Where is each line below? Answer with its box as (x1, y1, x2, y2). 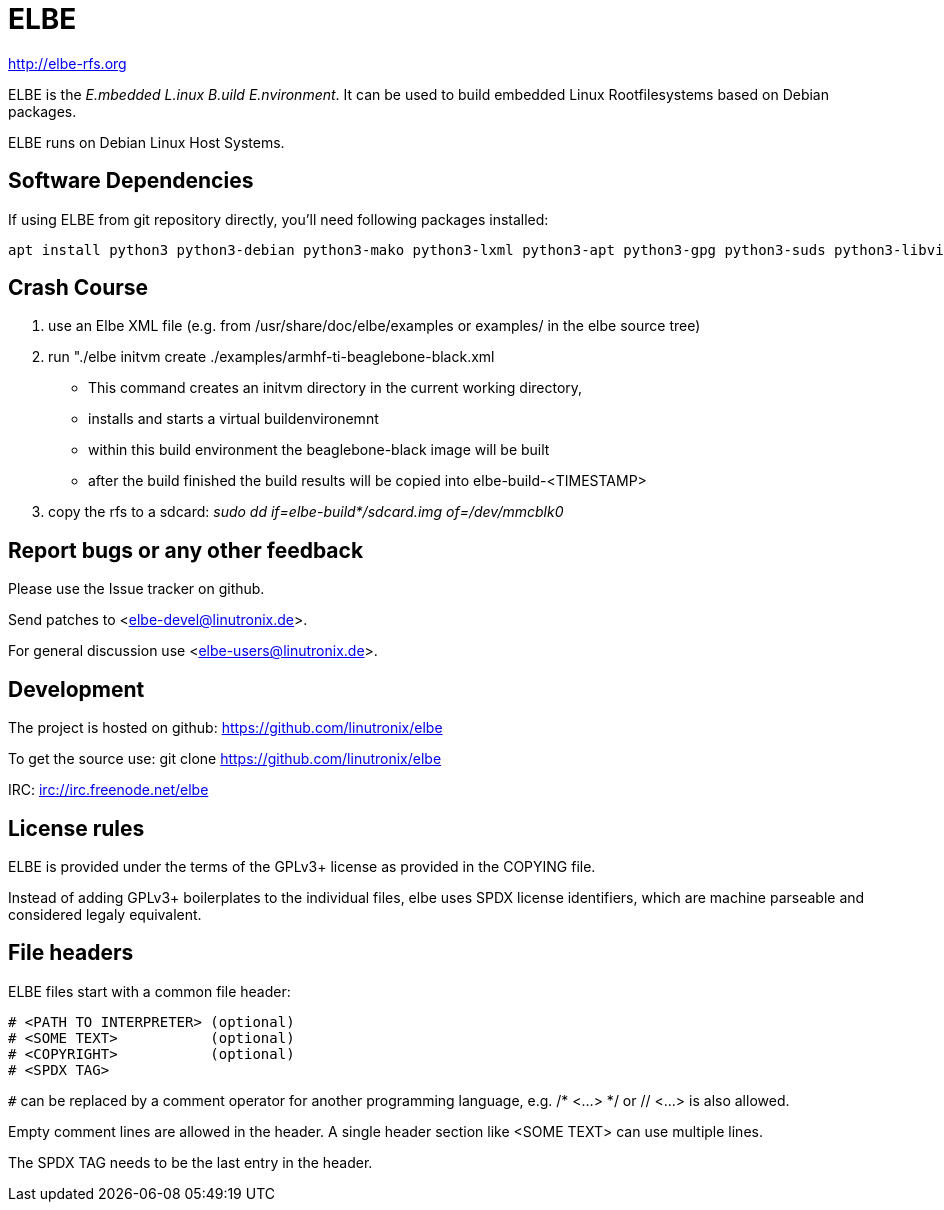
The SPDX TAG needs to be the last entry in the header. (8, 1153, 373, 1171)
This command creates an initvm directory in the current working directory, (88, 379, 583, 397)
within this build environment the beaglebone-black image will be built (88, 441, 550, 459)
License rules (8, 815, 145, 841)
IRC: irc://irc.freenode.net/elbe (8, 781, 209, 799)
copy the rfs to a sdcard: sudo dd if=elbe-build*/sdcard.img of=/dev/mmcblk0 (48, 503, 564, 521)
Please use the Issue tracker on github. (8, 580, 265, 598)
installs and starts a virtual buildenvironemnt (88, 410, 379, 428)
